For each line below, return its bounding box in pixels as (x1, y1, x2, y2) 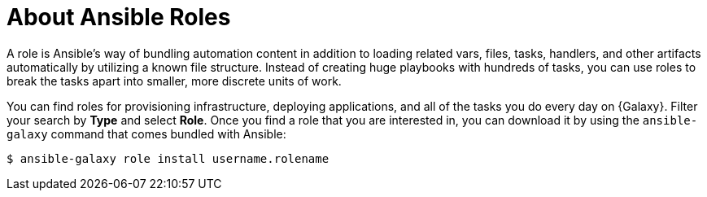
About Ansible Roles (7, 3, 231, 31)
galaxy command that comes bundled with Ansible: (7, 126, 286, 141)
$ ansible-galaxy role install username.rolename (7, 151, 329, 165)
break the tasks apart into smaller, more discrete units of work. (7, 73, 342, 88)
